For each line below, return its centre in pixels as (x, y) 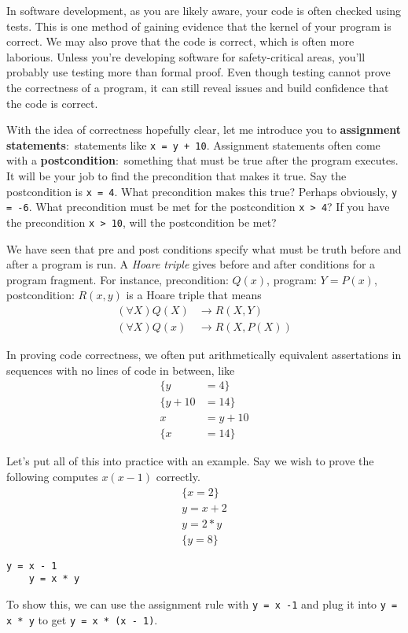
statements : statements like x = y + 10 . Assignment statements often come (193, 144)
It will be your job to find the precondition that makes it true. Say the (176, 176)
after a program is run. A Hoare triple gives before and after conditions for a (191, 264)
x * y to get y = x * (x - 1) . (82, 619)
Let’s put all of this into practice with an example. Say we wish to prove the (190, 461)
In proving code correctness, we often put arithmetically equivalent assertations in (204, 354)
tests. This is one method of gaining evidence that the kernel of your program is (199, 26)
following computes (52, 476)
